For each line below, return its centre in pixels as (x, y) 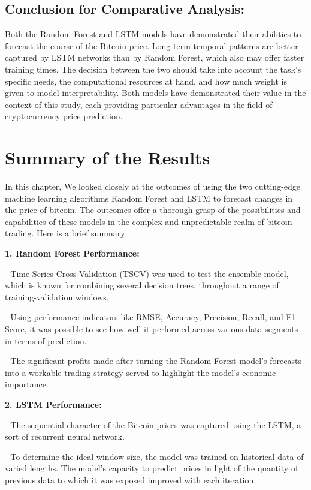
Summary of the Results (108, 157)
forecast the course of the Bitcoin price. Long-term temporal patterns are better (152, 45)
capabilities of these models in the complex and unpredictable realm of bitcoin (149, 221)
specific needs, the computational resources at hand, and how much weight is (146, 81)
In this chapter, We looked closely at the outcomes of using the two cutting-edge (153, 186)
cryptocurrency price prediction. (64, 116)
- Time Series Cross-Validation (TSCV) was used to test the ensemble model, (147, 273)
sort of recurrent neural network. (65, 436)
